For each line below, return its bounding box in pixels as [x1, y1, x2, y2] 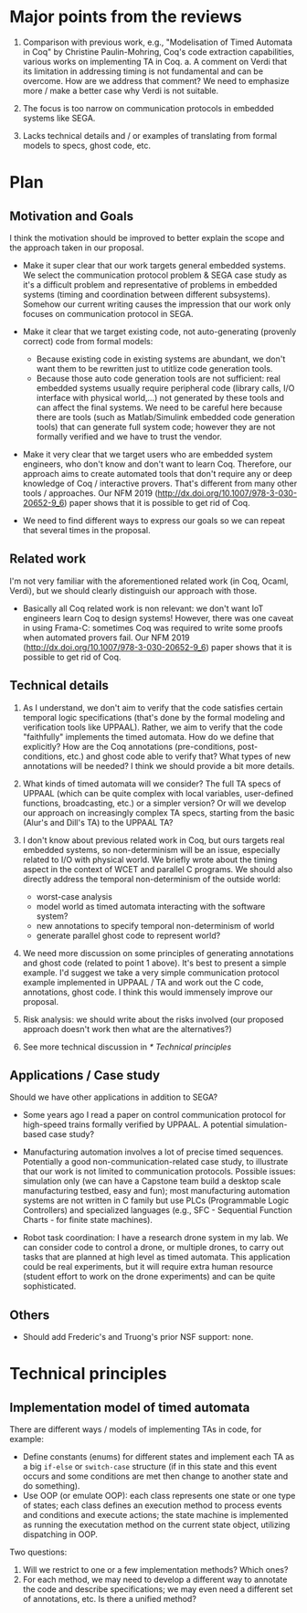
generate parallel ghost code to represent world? [36, 930, 221, 941]
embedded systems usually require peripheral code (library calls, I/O [36, 382, 295, 394]
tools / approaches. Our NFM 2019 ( [22, 487, 158, 499]
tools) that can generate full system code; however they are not [36, 421, 276, 432]
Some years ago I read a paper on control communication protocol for [22, 1110, 286, 1121]
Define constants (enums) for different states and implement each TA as [22, 1451, 295, 1462]
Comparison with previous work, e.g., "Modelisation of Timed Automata [22, 37, 293, 47]
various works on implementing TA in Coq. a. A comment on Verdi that [22, 56, 288, 67]
